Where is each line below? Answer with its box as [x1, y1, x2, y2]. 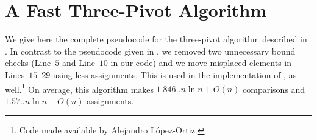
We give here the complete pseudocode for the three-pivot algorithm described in [5, 33, 307, 45]
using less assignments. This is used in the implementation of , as [52, 68, 297, 81]
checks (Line [5, 56, 51, 69]
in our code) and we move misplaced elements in [110, 56, 291, 69]
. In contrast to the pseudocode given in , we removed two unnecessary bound [5, 44, 296, 57]
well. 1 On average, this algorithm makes [5, 81, 154, 95]
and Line [62, 56, 95, 69]
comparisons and [243, 82, 305, 95]
